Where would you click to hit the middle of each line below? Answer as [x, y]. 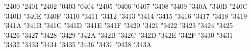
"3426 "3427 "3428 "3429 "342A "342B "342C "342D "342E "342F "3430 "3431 [118, 35]
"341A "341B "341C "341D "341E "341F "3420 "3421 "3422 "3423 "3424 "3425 [118, 25]
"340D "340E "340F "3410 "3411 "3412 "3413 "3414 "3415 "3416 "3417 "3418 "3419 [125, 15]
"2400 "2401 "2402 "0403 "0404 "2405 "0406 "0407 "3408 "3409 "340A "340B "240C [125, 6]
